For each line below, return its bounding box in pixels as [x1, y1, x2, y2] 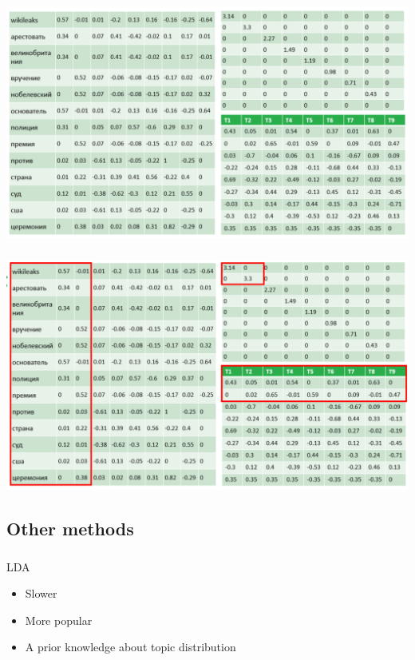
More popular [25, 611, 93, 628]
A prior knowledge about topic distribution [25, 638, 236, 655]
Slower [25, 585, 57, 602]
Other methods [6, 516, 134, 541]
